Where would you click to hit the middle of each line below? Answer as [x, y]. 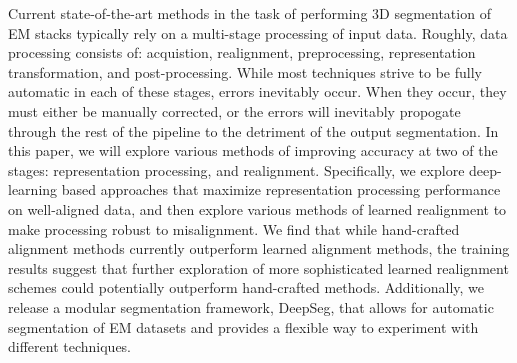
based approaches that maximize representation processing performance [281, 189]
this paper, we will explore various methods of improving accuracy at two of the [253, 150]
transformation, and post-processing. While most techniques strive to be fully [245, 71]
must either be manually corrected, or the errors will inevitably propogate [234, 110]
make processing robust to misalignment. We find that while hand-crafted [234, 228]
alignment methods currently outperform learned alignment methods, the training [259, 248]
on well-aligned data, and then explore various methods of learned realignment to [257, 208]
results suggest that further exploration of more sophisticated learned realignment [258, 267]
